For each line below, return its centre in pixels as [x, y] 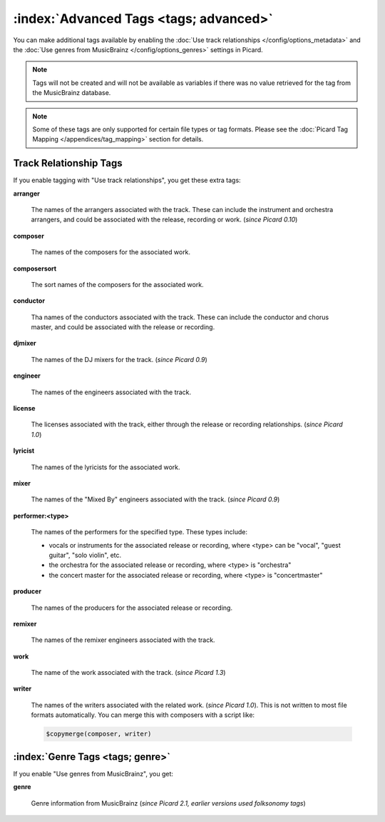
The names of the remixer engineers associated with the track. [123, 640]
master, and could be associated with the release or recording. [123, 327]
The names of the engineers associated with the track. [111, 392]
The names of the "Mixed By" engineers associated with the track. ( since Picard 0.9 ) [155, 499]
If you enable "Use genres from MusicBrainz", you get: [93, 773]
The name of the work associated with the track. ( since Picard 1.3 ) [128, 673]
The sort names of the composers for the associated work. [117, 284]
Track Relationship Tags [68, 163]
